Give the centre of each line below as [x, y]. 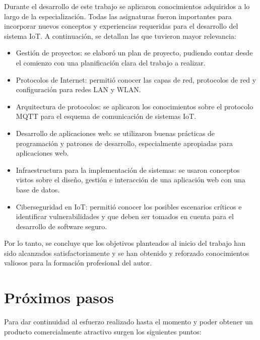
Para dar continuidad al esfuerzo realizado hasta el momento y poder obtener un [128, 322]
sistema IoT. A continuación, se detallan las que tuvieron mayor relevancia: [120, 36]
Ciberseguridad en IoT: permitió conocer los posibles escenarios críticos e [129, 206]
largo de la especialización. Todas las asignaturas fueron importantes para [118, 16]
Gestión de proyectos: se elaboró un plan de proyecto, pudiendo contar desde [134, 53]
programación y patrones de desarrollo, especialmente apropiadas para [124, 143]
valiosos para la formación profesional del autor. [78, 263]
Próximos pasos [59, 297]
